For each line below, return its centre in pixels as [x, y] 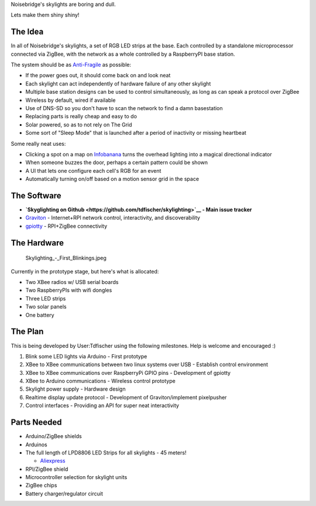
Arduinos [36, 445]
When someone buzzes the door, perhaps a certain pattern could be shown [116, 163]
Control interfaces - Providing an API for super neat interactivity [102, 406]
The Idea [27, 32]
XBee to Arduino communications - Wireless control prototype [100, 381]
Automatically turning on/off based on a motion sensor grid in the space [112, 179]
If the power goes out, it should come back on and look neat [98, 76]
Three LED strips [46, 298]
